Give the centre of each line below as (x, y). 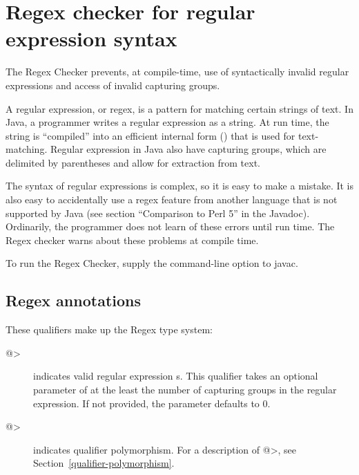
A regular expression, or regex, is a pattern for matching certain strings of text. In (179, 108)
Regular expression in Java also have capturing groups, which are (188, 149)
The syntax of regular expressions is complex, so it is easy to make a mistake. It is (180, 186)
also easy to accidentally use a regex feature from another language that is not (172, 199)
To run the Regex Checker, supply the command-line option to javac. (152, 263)
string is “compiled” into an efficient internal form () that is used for (151, 135)
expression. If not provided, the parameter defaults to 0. (152, 403)
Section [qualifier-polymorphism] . (104, 463)
